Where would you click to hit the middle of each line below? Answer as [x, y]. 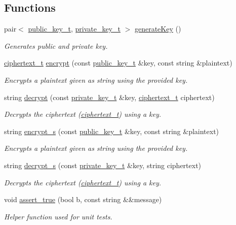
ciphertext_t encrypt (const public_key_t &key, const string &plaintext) [118, 63]
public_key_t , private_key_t [74, 29]
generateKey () [158, 29]
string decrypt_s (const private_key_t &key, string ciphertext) [103, 165]
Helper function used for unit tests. [58, 216]
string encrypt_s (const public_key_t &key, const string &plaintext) [112, 131]
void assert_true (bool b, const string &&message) [83, 199]
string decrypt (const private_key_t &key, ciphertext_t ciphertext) [109, 97]
